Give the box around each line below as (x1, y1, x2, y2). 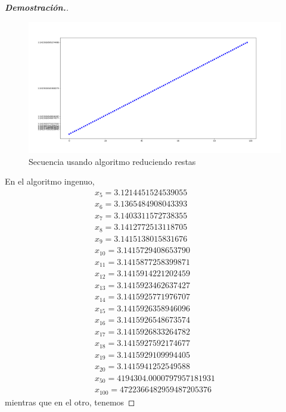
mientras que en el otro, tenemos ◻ (5, 395, 135, 408)
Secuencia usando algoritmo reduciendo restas (29, 155, 196, 167)
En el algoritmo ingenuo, (5, 175, 95, 188)
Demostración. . (5, 1, 69, 13)
